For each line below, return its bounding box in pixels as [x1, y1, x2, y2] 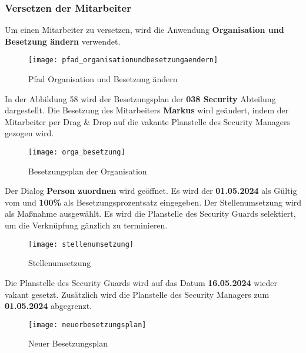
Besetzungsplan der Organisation [28, 164, 147, 177]
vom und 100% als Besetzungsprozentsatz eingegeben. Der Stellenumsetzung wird [5, 196, 301, 208]
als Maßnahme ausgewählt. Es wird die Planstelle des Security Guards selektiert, [5, 207, 296, 220]
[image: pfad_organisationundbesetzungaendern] [28, 56, 218, 65]
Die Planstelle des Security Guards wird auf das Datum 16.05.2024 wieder [5, 276, 277, 288]
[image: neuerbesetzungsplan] [28, 320, 147, 329]
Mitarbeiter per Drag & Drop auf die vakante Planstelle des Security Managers [5, 115, 290, 127]
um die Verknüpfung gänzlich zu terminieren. [5, 219, 168, 231]
